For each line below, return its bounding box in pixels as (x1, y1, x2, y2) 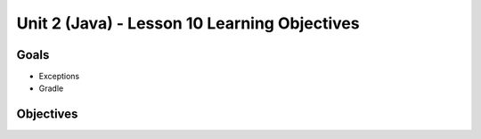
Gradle (38, 83, 64, 94)
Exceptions (38, 71, 80, 82)
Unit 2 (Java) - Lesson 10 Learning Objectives (16, 13, 360, 33)
